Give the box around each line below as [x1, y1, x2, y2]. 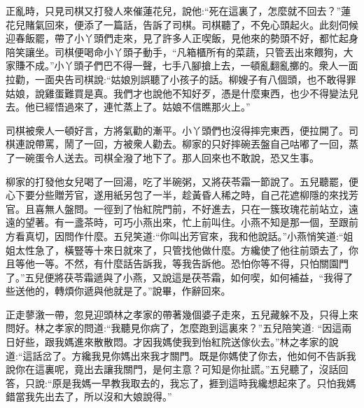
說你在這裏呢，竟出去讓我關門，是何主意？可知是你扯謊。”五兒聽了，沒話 [6, 362, 339, 377]
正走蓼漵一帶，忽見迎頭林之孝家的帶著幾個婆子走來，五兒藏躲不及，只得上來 [6, 307, 358, 321]
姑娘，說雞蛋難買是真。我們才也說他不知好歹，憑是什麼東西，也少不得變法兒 [6, 85, 358, 100]
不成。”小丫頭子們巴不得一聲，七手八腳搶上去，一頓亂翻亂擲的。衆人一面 [24, 58, 358, 73]
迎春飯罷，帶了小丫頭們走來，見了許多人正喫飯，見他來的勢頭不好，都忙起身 [6, 31, 358, 45]
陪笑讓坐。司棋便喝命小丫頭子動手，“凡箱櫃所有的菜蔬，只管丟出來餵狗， [6, 44, 344, 59]
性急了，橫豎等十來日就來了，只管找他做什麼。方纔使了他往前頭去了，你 [24, 242, 358, 257]
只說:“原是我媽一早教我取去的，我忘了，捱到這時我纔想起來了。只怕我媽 [24, 375, 356, 390]
